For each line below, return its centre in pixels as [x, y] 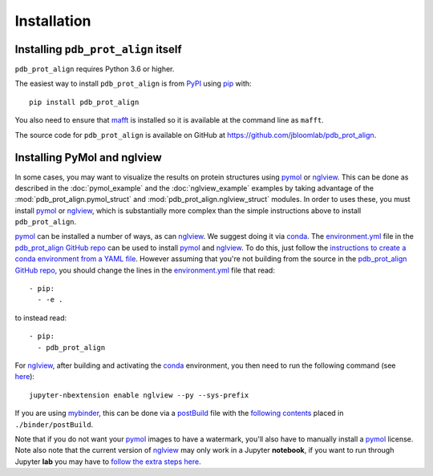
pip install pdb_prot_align [84, 102]
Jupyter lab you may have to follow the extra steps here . [108, 462]
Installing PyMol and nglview [88, 157]
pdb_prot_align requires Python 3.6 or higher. [95, 69]
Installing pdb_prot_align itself [98, 49]
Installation [53, 21]
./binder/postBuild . [54, 424]
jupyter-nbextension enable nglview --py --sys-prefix [139, 395]
